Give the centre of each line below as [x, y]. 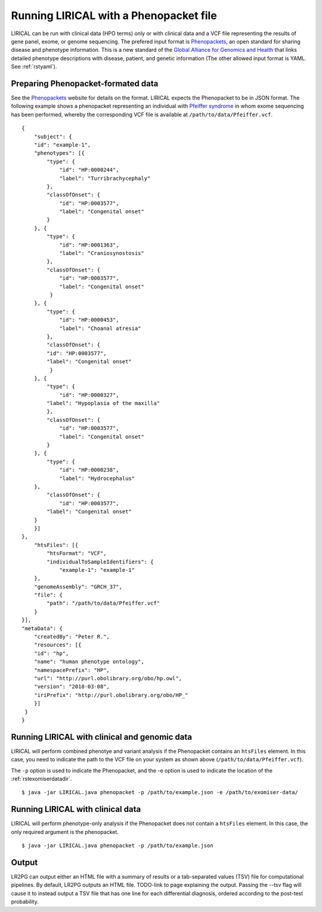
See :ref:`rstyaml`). [34, 67]
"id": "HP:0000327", [89, 395]
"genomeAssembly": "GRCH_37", [78, 586]
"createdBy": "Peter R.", [72, 637]
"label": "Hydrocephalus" [97, 478]
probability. [25, 902]
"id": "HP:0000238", [89, 470]
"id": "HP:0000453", [89, 320]
